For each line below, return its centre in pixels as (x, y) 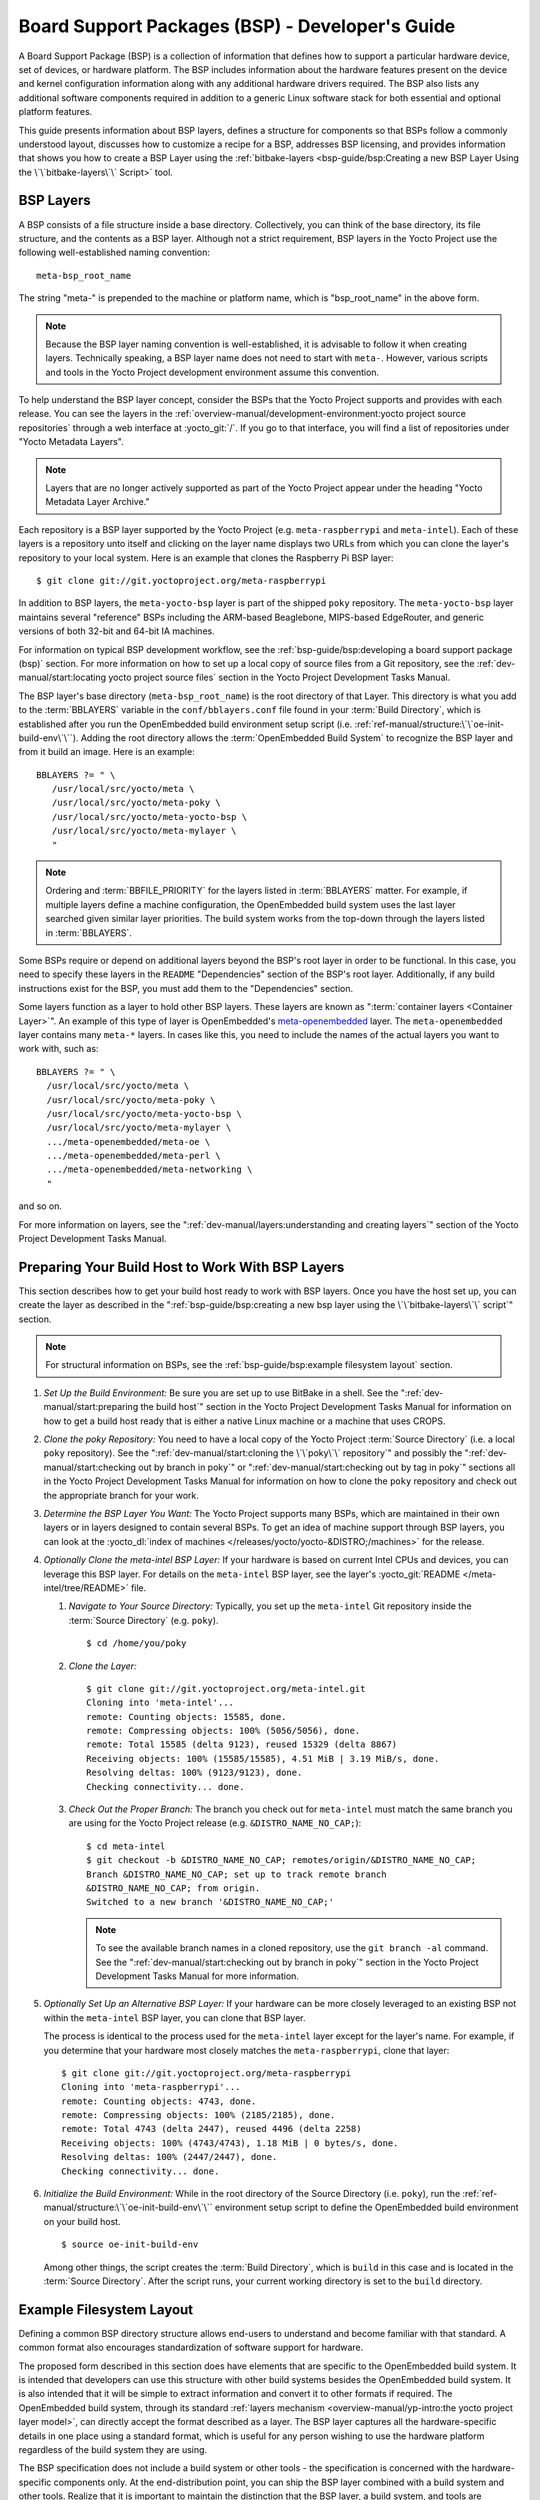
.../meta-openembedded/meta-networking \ (149, 1169)
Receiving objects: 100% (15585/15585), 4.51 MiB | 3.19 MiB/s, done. (263, 1758)
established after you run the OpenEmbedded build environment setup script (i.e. (185, 724)
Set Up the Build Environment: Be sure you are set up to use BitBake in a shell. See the (221, 1392)
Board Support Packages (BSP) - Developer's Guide (237, 26)
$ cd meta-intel (126, 1846)
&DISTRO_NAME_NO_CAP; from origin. (173, 1888)
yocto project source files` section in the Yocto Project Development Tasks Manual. (279, 677)
